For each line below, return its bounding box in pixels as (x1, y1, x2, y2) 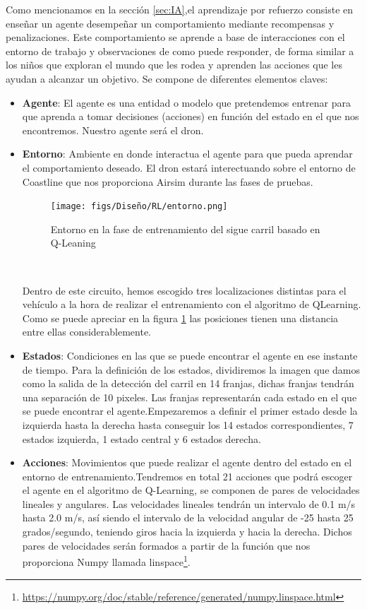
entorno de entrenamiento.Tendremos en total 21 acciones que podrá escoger (22, 468, 353, 483)
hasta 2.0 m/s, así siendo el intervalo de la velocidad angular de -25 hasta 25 (22, 510, 354, 525)
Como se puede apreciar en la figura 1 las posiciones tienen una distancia (22, 310, 339, 325)
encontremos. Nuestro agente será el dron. (22, 122, 204, 137)
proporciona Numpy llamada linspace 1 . (22, 552, 191, 569)
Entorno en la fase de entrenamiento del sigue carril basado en (50, 221, 320, 236)
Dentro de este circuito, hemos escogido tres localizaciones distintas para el (22, 283, 347, 297)
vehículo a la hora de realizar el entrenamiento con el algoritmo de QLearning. (22, 297, 361, 312)
